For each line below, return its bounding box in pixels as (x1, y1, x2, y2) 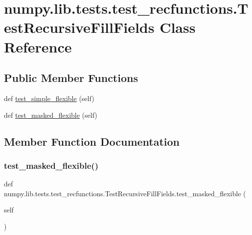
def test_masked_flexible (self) (4, 109, 97, 120)
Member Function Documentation (4, 133, 180, 149)
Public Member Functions (4, 70, 138, 85)
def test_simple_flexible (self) (4, 93, 94, 103)
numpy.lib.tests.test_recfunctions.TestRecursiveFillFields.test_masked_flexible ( (4, 188, 246, 198)
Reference (4, 36, 72, 56)
